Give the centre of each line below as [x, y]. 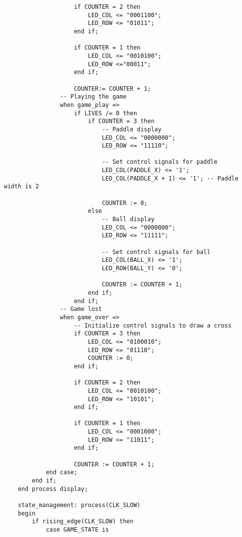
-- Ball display [128, 219]
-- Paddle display [132, 129]
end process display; [53, 489]
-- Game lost [81, 309]
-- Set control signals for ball [156, 252]
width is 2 [22, 187]
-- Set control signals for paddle [160, 162]
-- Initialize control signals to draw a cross [153, 325]
